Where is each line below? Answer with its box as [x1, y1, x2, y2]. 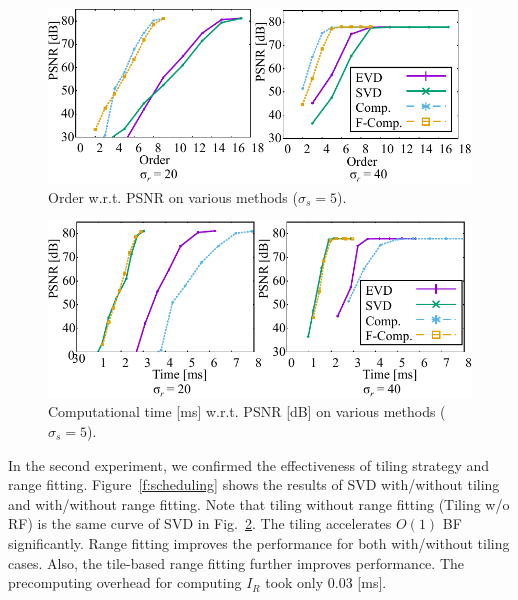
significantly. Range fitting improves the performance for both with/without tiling [8, 532, 510, 553]
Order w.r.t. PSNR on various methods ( [48, 186, 298, 207]
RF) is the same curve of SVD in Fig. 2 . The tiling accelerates [8, 513, 392, 534]
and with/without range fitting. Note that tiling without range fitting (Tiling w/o [8, 493, 510, 514]
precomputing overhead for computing [8, 572, 242, 593]
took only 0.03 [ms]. [265, 572, 387, 593]
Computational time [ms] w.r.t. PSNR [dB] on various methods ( [48, 401, 446, 422]
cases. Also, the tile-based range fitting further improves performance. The [8, 552, 464, 573]
